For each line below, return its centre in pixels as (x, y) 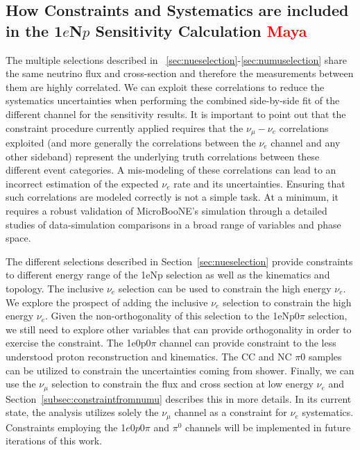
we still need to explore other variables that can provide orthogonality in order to (179, 329)
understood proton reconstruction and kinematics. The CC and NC (149, 356)
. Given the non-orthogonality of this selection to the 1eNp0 (172, 316)
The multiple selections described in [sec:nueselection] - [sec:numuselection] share (176, 59)
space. (18, 238)
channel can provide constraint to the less (248, 343)
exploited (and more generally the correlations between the (131, 143)
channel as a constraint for (231, 412)
